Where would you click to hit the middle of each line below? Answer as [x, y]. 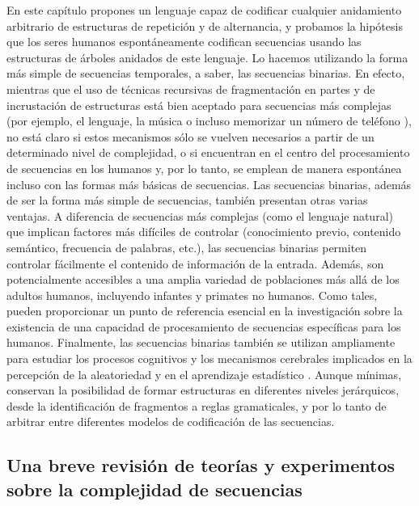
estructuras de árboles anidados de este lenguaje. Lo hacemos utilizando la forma [207, 57]
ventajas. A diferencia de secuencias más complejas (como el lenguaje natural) [200, 215]
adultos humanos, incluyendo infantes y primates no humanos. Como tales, [192, 295]
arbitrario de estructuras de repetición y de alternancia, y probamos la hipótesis [205, 25]
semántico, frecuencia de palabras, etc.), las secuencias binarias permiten [187, 247]
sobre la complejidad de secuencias [154, 489]
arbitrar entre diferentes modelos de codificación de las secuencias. [171, 422]
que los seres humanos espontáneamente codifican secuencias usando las [184, 42]
